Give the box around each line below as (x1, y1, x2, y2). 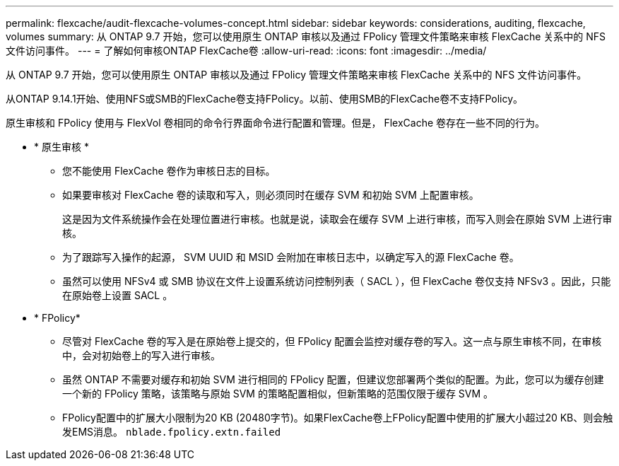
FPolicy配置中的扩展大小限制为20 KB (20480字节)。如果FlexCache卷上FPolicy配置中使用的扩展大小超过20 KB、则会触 (62, 412, 613, 424)
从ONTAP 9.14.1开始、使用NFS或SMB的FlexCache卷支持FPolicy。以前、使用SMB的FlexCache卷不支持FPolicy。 (6, 93, 524, 105)
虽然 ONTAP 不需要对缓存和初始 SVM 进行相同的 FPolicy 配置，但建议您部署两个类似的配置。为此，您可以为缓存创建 (62, 373, 604, 385)
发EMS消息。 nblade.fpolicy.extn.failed (62, 426, 281, 438)
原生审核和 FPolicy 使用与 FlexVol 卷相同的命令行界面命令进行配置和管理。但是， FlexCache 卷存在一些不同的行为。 (6, 117, 546, 129)
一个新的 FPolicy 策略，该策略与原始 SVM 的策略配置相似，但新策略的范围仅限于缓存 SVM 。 (62, 388, 494, 400)
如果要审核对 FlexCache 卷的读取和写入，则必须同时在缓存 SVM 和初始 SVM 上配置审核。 (62, 189, 479, 201)
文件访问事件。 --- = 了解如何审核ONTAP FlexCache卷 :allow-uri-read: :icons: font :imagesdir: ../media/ (6, 45, 487, 57)
